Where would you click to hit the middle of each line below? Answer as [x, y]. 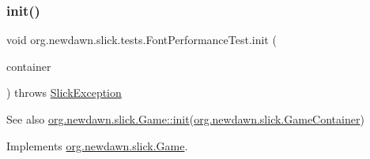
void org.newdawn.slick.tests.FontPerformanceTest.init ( [142, 40]
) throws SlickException [64, 92]
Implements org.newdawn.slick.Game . [97, 145]
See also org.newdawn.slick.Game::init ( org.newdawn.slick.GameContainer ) [185, 119]
